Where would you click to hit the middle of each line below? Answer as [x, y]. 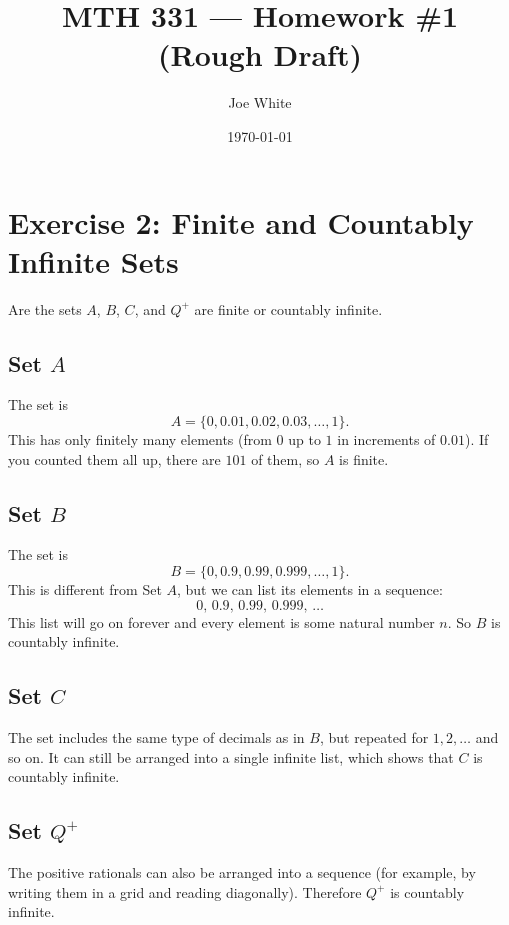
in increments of [386, 439]
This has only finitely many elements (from [140, 439]
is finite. [364, 458]
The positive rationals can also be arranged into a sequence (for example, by [242, 871]
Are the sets [45, 308]
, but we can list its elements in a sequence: [310, 589]
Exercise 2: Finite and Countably [241, 221]
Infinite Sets [93, 260]
